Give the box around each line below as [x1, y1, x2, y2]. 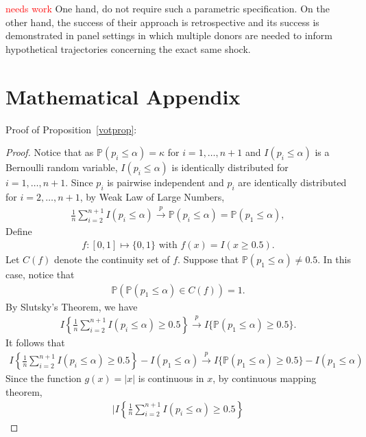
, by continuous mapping [212, 371, 317, 385]
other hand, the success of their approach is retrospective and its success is [5, 14, 319, 29]
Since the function [5, 371, 82, 385]
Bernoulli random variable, [5, 160, 118, 175]
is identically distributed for [171, 160, 289, 175]
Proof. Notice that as [5, 145, 94, 159]
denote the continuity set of [54, 251, 170, 266]
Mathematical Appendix [5, 82, 241, 110]
